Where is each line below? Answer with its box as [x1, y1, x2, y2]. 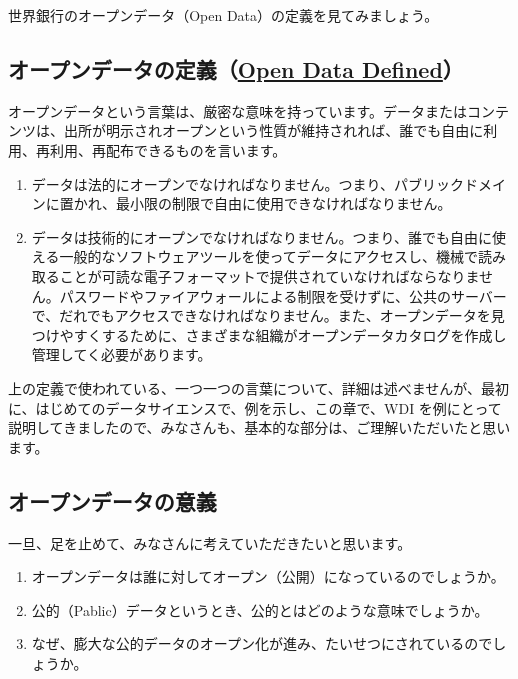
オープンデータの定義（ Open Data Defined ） [8, 53, 464, 84]
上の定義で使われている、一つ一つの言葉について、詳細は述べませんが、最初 [8, 377, 510, 398]
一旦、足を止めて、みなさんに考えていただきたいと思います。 [8, 532, 412, 553]
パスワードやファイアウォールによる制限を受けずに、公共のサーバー [59, 285, 507, 306]
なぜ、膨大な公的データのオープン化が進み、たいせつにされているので [31, 633, 493, 654]
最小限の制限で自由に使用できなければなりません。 [115, 193, 452, 214]
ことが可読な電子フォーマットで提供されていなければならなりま [59, 265, 479, 286]
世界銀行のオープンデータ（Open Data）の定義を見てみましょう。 [8, 5, 439, 25]
